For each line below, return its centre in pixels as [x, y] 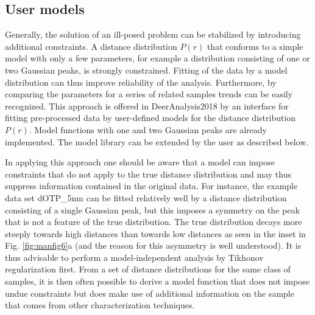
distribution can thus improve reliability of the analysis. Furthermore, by [141, 82]
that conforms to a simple [255, 46]
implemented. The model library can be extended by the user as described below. [157, 141]
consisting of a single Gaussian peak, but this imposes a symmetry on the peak [152, 209]
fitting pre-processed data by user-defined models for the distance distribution [150, 118]
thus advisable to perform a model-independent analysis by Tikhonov [134, 257]
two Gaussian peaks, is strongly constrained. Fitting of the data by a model [146, 70]
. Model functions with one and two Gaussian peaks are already [148, 129]
